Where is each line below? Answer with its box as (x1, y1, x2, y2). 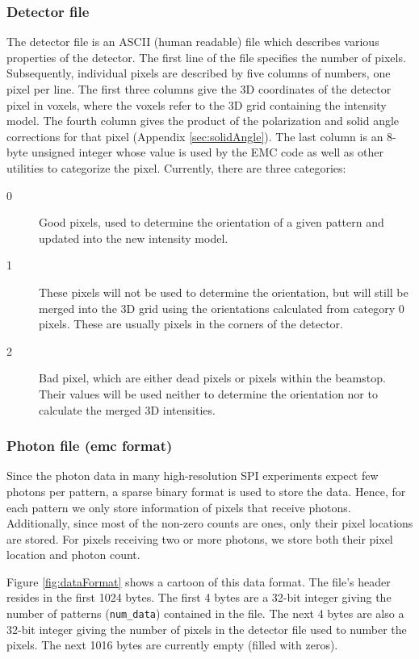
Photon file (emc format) (6, 436, 173, 456)
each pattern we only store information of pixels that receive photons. (6, 498, 351, 515)
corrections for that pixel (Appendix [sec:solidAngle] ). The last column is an (6, 127, 383, 144)
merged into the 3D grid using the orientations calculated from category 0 (39, 299, 404, 316)
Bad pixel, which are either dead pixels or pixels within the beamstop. (39, 369, 386, 386)
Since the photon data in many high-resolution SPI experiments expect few (6, 467, 379, 484)
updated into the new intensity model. (39, 229, 228, 246)
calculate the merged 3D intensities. (39, 401, 216, 418)
